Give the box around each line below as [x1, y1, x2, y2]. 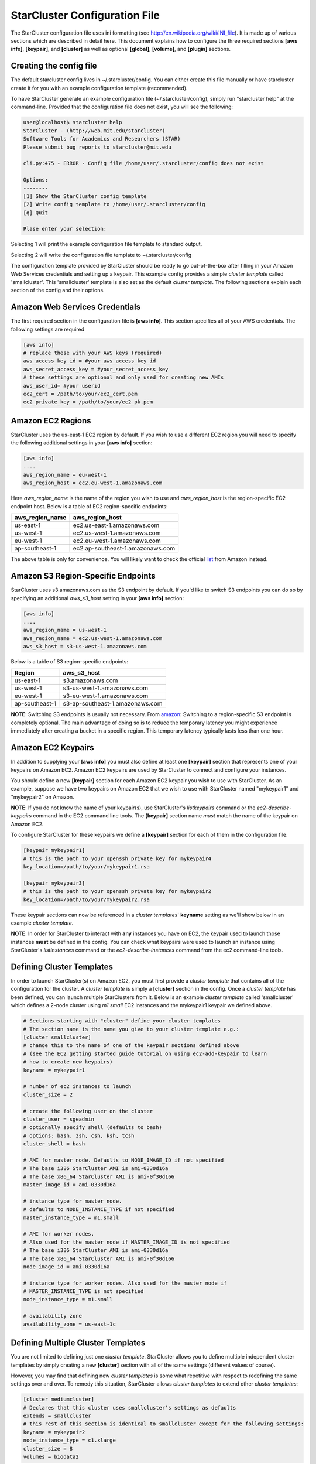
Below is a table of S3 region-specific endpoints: [11, 658, 129, 665]
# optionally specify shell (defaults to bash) [23, 1124, 162, 1131]
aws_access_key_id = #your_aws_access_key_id [23, 358, 156, 364]
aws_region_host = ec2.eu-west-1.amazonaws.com [23, 480, 162, 486]
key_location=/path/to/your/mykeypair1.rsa [23, 864, 150, 870]
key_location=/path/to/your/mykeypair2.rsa [23, 896, 150, 903]
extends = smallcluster [23, 1412, 92, 1419]
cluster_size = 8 [23, 1445, 73, 1452]
